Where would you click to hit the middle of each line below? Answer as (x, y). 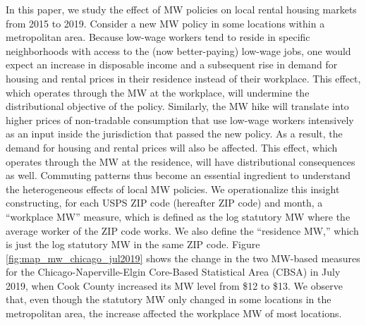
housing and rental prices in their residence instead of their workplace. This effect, (183, 78)
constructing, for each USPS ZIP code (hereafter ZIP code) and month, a (164, 203)
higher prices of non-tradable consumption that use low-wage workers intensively (180, 119)
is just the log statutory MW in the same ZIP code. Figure (133, 244)
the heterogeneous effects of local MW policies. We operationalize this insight (173, 189)
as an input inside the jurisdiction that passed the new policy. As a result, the (174, 134)
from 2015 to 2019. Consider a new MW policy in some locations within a (165, 23)
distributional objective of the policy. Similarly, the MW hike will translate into (177, 106)
